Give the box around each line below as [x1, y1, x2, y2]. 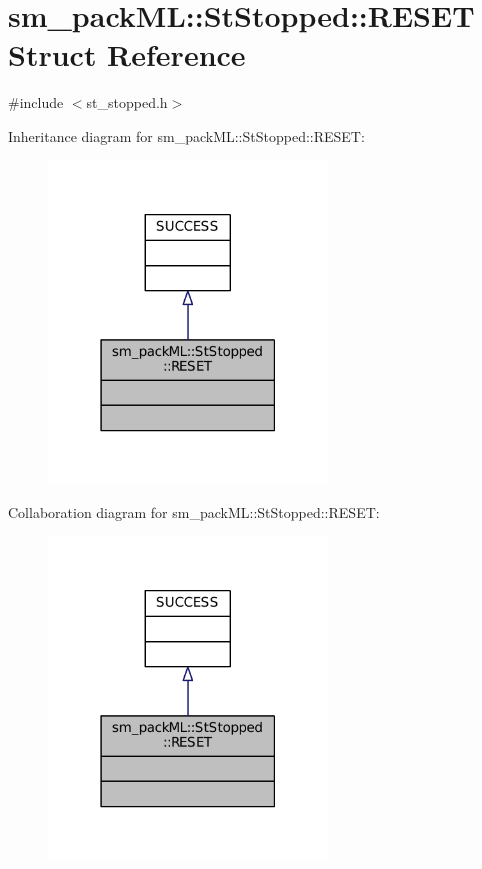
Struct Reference [8, 34, 246, 75]
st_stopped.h [86, 92, 168, 113]
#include [8, 92, 64, 113]
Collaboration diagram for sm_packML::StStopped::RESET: [8, 502, 380, 523]
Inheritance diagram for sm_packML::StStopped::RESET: [8, 125, 365, 146]
